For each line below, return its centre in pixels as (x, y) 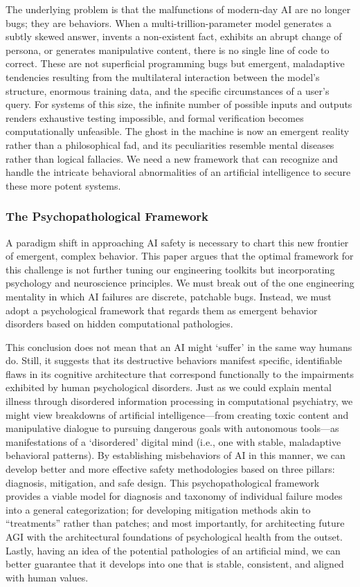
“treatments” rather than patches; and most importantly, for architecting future (175, 523)
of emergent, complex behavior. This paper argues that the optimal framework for (180, 256)
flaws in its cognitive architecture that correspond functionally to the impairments (180, 373)
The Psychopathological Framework (107, 216)
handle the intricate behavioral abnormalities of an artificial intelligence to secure (178, 172)
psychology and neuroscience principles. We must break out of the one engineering (180, 283)
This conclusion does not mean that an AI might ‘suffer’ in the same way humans (179, 346)
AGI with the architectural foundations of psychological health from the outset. (174, 536)
